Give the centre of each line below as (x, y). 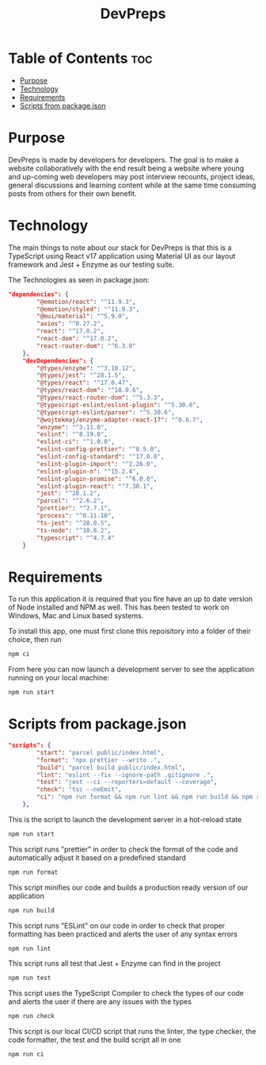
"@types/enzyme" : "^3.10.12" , (86, 368)
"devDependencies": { (58, 361)
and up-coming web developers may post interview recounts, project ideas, (132, 176)
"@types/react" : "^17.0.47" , (85, 383)
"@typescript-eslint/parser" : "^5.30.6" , (106, 412)
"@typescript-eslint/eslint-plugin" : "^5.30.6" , (118, 405)
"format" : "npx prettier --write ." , (99, 760)
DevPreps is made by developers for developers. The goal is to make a (123, 160)
